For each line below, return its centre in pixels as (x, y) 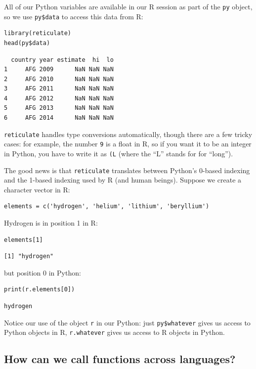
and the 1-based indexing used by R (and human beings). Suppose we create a (123, 180)
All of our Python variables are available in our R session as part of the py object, (128, 6)
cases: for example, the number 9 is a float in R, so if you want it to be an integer (128, 144)
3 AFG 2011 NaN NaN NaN (59, 89)
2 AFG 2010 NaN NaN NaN (59, 79)
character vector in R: (37, 189)
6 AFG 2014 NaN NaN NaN (59, 118)
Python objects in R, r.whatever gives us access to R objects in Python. (114, 332)
